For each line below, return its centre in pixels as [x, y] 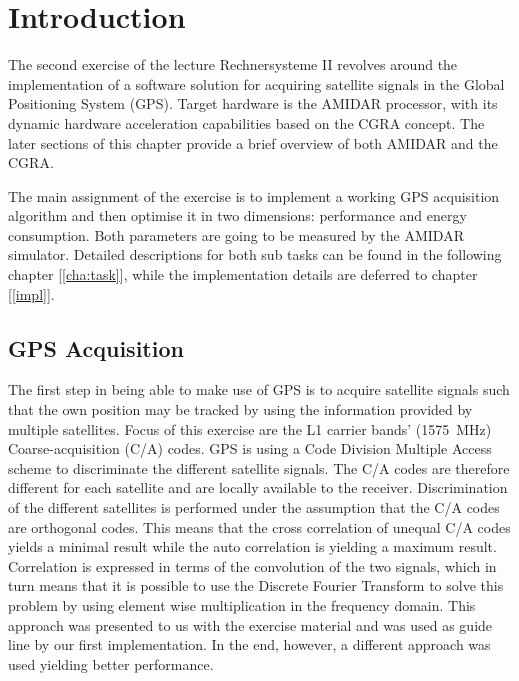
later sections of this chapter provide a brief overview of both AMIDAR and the [253, 142]
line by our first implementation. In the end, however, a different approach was [249, 644]
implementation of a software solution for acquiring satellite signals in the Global [256, 83]
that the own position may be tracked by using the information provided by [240, 409]
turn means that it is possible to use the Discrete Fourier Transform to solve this [256, 585]
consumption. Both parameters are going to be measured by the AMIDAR [236, 234]
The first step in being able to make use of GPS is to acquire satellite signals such [259, 389]
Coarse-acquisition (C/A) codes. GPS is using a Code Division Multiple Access [250, 448]
